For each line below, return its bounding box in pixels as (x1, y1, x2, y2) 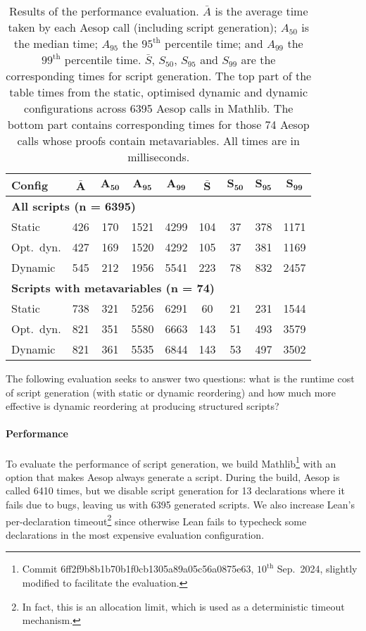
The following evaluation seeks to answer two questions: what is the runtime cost (6, 371, 355, 385)
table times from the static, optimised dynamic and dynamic (9, 84, 308, 100)
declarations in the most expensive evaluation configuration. (6, 527, 265, 542)
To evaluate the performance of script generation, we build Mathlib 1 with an (6, 454, 336, 470)
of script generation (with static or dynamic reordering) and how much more (6, 385, 336, 399)
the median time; (13, 35, 98, 51)
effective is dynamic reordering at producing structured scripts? (6, 399, 279, 413)
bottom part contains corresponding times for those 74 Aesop (7, 116, 310, 132)
